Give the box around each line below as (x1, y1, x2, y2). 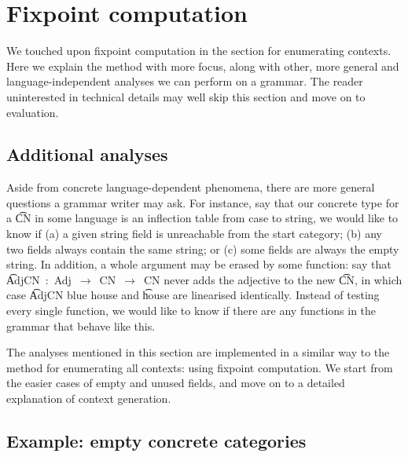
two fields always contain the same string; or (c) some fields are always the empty (6, 240, 399, 257)
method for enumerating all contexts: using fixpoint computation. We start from (6, 359, 393, 375)
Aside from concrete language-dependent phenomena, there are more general (6, 179, 375, 196)
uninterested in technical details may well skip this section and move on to (6, 88, 366, 104)
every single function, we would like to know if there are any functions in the (6, 302, 377, 319)
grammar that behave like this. (6, 317, 156, 334)
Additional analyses (6, 142, 168, 166)
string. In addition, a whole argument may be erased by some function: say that (6, 256, 391, 272)
